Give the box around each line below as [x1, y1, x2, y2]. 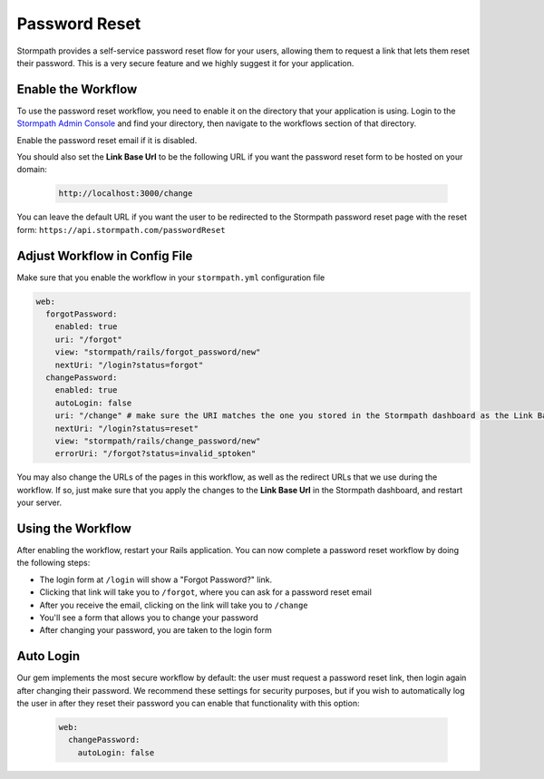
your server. [16, 497, 63, 508]
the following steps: [16, 558, 91, 569]
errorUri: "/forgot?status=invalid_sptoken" [54, 449, 257, 459]
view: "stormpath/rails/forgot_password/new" [54, 347, 261, 357]
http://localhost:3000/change [58, 189, 193, 199]
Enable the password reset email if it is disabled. [16, 134, 198, 145]
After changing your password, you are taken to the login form [39, 625, 272, 636]
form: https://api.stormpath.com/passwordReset [16, 224, 226, 235]
